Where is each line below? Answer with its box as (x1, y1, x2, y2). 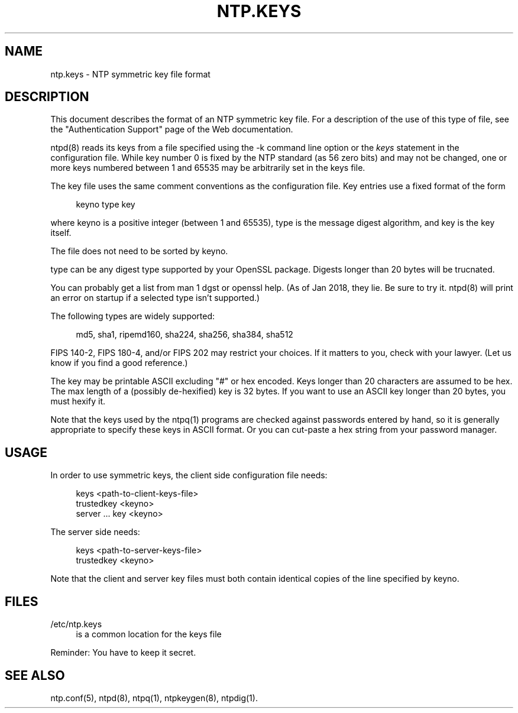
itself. (50, 228, 72, 238)
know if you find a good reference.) (50, 358, 188, 368)
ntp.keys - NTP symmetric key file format (50, 69, 211, 79)
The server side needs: (50, 527, 140, 537)
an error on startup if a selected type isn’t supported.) (50, 293, 260, 303)
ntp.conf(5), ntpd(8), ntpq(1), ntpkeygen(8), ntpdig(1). (50, 692, 258, 703)
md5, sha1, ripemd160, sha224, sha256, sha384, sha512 (76, 329, 293, 340)
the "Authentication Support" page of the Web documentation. (50, 124, 293, 135)
